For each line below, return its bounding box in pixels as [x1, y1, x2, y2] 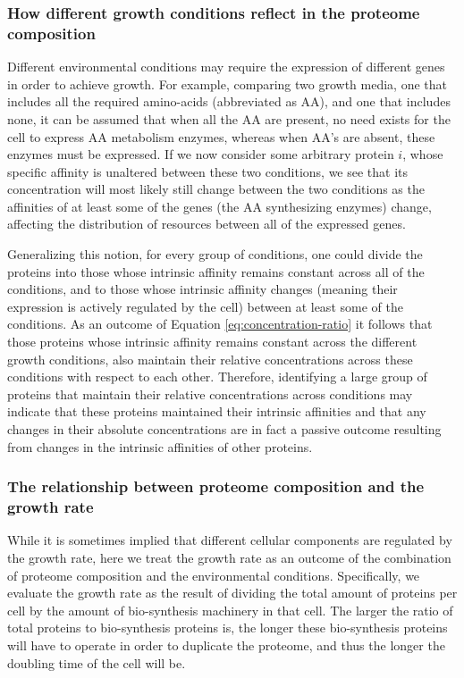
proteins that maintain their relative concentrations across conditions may [7, 384, 413, 403]
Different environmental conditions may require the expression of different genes [7, 57, 445, 76]
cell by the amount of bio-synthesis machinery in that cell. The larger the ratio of [7, 600, 453, 619]
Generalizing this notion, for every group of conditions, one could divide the [7, 245, 423, 264]
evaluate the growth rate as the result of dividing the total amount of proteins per [7, 583, 458, 602]
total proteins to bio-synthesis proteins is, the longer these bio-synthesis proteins [7, 618, 448, 637]
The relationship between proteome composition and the [7, 475, 425, 498]
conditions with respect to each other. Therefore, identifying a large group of [7, 367, 427, 386]
